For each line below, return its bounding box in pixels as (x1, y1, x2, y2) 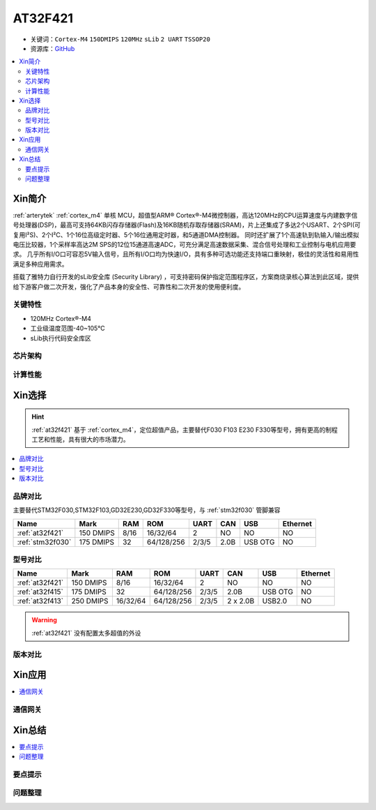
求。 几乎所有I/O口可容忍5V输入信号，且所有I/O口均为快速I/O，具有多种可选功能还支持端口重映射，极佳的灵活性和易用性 (13, 250, 359, 258)
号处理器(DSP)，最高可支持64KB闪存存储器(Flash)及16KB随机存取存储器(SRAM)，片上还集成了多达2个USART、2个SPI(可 (13, 220, 361, 230)
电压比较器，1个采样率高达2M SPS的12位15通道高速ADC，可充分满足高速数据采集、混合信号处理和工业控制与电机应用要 (13, 241, 357, 249)
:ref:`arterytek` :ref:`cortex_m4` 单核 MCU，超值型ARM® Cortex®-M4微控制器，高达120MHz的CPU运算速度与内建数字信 (13, 211, 358, 219)
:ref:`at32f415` (17, 587, 64, 597)
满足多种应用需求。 (13, 260, 68, 268)
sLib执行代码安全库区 (30, 333, 92, 342)
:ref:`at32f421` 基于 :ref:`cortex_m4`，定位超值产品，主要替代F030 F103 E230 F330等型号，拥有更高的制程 (31, 426, 338, 434)
